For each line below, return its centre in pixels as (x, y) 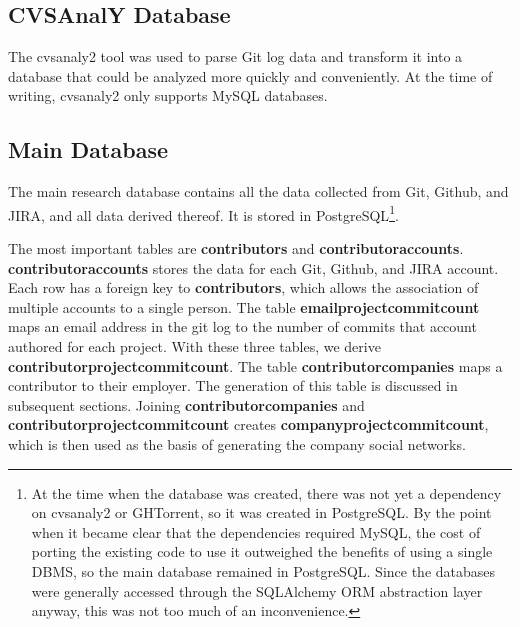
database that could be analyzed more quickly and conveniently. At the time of (250, 75)
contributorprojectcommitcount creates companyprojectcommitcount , (248, 424)
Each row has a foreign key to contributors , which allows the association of (243, 287)
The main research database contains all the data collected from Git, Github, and (258, 191)
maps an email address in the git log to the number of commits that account (242, 326)
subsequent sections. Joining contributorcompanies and (186, 404)
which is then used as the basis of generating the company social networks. (237, 443)
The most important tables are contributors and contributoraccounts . (236, 248)
